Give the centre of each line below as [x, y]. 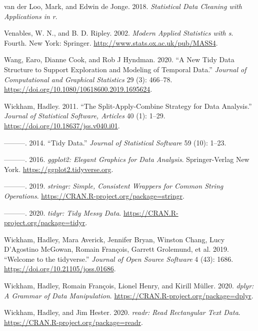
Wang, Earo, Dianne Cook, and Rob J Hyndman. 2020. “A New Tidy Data [119, 59]
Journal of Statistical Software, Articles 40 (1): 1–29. [85, 116]
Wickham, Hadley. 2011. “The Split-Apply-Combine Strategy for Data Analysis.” [128, 106]
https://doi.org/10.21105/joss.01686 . [60, 269]
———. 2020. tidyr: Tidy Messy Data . [63, 212]
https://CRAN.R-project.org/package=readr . [73, 322]
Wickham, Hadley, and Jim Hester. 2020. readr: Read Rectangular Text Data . [122, 312]
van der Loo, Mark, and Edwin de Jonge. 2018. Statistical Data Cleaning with [123, 6]
